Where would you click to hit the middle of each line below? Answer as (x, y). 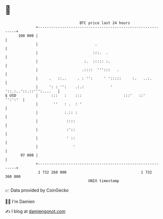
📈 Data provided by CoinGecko (37, 190)
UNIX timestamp (104, 181)
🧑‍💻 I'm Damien (20, 201)
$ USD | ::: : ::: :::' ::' (75, 95)
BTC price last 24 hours (105, 23)
